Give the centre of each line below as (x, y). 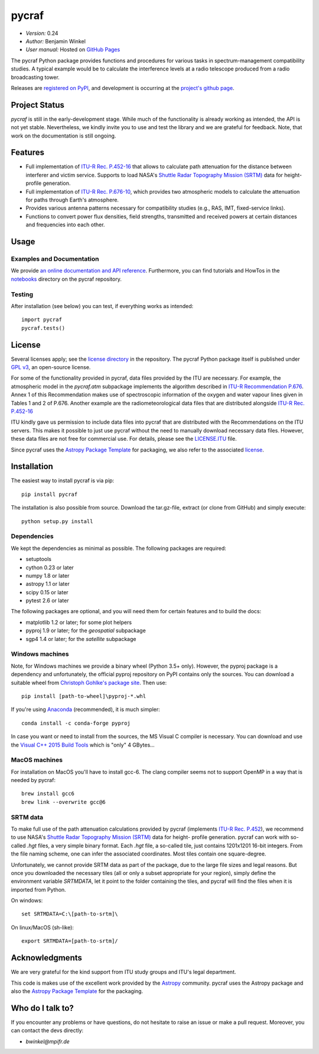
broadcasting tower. (35, 77)
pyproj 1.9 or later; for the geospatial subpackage (86, 630)
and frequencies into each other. (65, 225)
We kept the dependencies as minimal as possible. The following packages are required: (119, 548)
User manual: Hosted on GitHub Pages (73, 50)
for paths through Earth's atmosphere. (72, 200)
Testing (22, 294)
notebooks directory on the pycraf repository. (66, 279)
